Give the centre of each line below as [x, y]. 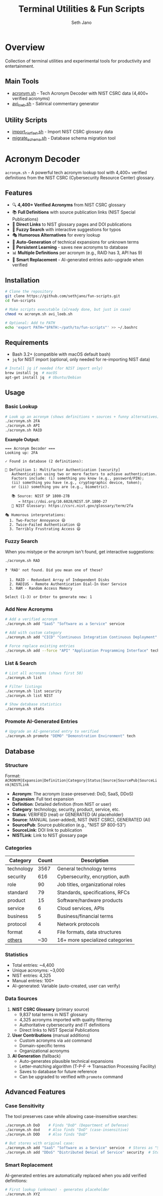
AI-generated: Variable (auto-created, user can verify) [66, 986]
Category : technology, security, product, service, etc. [66, 809]
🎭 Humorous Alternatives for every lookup [56, 235]
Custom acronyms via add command [56, 1040]
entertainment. [20, 66]
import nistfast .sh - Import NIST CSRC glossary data [62, 132]
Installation [22, 280]
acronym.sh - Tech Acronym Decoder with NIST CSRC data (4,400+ [80, 93]
